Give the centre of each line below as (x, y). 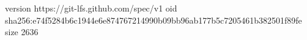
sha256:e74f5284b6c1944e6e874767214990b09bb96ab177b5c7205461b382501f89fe (153, 20)
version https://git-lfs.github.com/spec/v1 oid (91, 8)
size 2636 (22, 32)
